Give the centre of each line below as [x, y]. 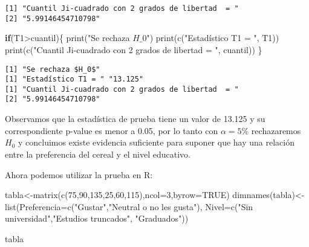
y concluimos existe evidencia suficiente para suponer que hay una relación [156, 142]
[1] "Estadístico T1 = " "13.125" [74, 79]
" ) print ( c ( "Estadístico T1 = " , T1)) [213, 38]
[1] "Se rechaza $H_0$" [53, 69]
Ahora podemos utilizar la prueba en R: [79, 174]
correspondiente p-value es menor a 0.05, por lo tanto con [112, 130]
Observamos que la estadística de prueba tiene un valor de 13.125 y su [135, 119]
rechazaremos [276, 130]
